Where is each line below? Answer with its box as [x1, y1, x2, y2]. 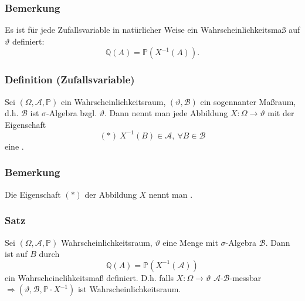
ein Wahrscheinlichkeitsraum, [60, 95, 166, 107]
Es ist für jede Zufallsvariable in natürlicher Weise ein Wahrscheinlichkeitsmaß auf [5, 23, 300, 36]
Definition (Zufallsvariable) [5, 72, 135, 87]
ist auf [5, 248, 28, 260]
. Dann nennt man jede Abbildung [104, 107, 228, 119]
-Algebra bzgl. [46, 107, 97, 119]
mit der [267, 107, 294, 119]
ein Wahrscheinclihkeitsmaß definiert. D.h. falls [5, 271, 174, 283]
